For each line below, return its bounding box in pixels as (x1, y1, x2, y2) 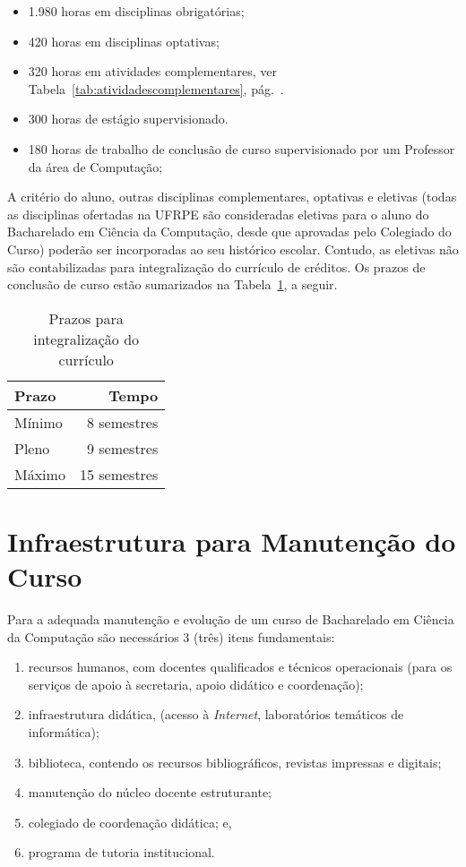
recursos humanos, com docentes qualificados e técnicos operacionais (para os (28, 657, 453, 676)
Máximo (14, 463, 65, 485)
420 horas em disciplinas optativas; (28, 31, 220, 50)
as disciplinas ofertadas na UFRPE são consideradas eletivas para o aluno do (7, 204, 429, 223)
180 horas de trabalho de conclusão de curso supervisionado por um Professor (28, 139, 455, 158)
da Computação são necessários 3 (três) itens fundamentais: (7, 627, 335, 646)
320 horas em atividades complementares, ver (28, 62, 277, 81)
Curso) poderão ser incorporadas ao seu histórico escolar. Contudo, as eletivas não (7, 239, 459, 258)
